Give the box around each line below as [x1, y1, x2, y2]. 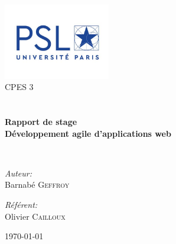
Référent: [5, 198, 38, 210]
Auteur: [5, 166, 32, 179]
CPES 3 [5, 81, 34, 93]
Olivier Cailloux [5, 210, 66, 222]
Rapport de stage [5, 115, 77, 127]
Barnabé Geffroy [5, 178, 70, 191]
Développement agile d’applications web [5, 127, 171, 139]
